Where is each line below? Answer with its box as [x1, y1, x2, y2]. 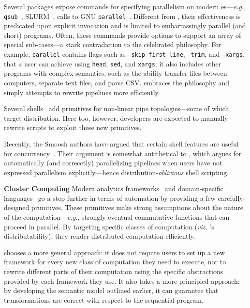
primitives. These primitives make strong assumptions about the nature [31, 202, 244, 212]
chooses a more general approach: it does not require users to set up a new [4, 247, 225, 257]
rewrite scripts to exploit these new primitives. [4, 122, 142, 132]
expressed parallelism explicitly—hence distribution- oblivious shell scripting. [4, 167, 229, 177]
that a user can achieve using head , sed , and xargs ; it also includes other [4, 58, 221, 68]
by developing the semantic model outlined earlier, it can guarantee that [4, 285, 219, 295]
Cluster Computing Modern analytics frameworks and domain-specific [4, 183, 223, 194]
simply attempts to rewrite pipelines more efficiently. [4, 87, 160, 97]
